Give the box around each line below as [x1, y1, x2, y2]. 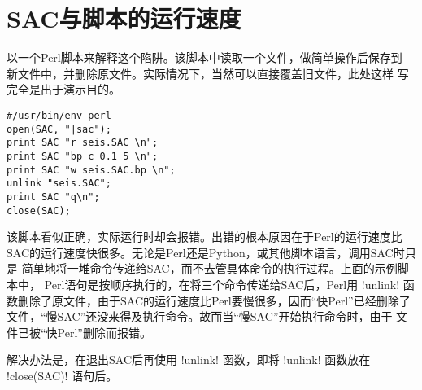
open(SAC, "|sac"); [7, 123, 111, 135]
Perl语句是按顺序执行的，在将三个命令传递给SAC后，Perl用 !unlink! [44, 275, 400, 292]
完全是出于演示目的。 [7, 81, 120, 98]
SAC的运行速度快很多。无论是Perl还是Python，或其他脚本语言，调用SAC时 [7, 243, 405, 261]
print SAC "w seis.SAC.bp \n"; [7, 164, 176, 176]
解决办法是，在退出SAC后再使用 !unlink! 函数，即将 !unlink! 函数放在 [7, 351, 371, 368]
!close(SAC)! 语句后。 [7, 366, 118, 383]
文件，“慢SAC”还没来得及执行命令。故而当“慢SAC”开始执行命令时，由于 [7, 308, 393, 325]
